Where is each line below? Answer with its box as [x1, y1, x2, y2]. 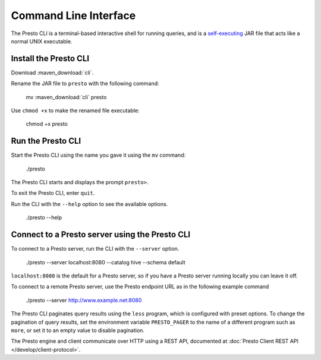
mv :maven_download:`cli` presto [26, 93, 107, 100]
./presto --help [26, 214, 62, 221]
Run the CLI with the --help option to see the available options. [11, 200, 168, 207]
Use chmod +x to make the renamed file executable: [11, 107, 140, 114]
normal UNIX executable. [11, 37, 73, 45]
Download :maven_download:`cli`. [11, 69, 94, 76]
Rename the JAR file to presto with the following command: [11, 80, 160, 87]
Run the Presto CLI [11, 136, 81, 146]
